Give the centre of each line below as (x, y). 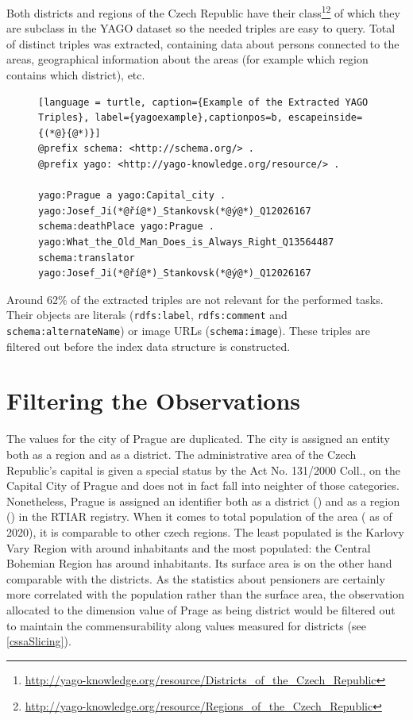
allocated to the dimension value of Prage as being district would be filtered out (201, 609)
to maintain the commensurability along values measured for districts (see (186, 625)
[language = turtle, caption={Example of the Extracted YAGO (203, 102)
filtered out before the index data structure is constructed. (149, 346)
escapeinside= (325, 118)
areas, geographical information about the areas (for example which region (187, 59)
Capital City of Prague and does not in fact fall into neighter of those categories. (203, 485)
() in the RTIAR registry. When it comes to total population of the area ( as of (199, 516)
